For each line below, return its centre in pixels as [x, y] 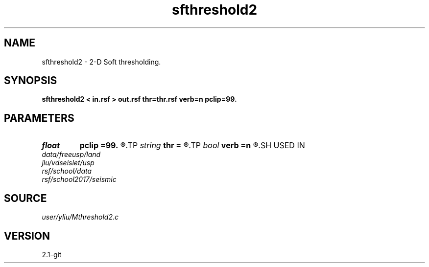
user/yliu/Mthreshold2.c [80, 217]
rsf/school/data [67, 171]
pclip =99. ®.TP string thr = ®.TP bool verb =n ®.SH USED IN [192, 145]
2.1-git [52, 254]
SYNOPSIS [31, 81]
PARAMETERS [39, 118]
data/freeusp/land [71, 155]
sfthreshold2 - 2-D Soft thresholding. [101, 62]
